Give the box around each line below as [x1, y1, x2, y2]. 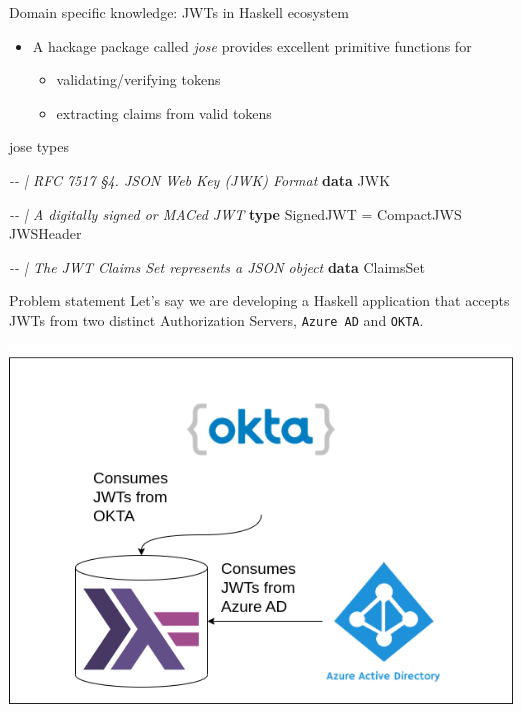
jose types [9, 136, 70, 157]
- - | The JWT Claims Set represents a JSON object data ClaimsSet [9, 256, 425, 277]
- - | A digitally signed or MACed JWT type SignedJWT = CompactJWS [9, 203, 462, 224]
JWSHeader [9, 223, 82, 244]
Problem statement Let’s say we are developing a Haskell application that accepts [9, 290, 510, 311]
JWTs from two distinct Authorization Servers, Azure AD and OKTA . [9, 309, 424, 330]
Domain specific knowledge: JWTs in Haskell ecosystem [9, 2, 349, 22]
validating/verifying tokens [56, 69, 221, 90]
